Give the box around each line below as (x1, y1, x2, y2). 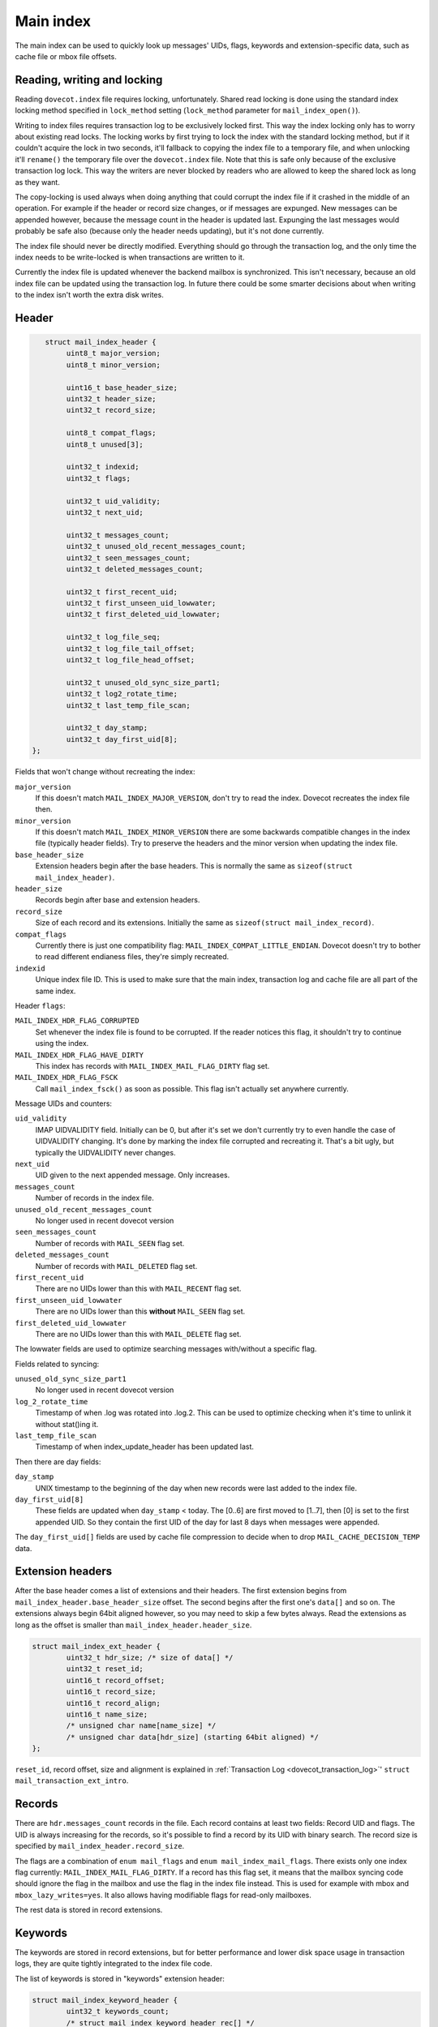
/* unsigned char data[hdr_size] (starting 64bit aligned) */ (66, 1732, 320, 1742)
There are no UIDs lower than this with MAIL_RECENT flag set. (35, 1283, 242, 1293)
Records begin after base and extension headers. (35, 895, 200, 905)
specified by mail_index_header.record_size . (15, 1841, 185, 1851)
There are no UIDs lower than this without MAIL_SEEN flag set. (35, 1306, 246, 1317)
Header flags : (15, 1001, 66, 1010)
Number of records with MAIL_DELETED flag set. (35, 1261, 198, 1271)
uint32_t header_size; (66, 394, 157, 404)
